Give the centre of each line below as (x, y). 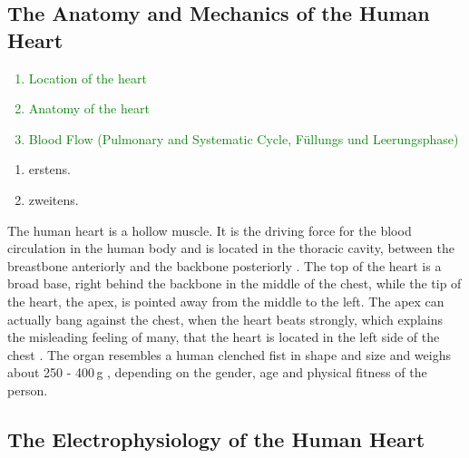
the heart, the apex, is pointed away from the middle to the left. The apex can (226, 301)
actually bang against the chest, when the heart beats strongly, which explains (225, 319)
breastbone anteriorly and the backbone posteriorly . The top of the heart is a (225, 265)
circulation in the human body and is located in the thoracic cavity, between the (231, 248)
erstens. (49, 169)
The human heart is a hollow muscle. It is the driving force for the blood (210, 230)
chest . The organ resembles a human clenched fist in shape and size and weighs (229, 354)
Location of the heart (88, 78)
